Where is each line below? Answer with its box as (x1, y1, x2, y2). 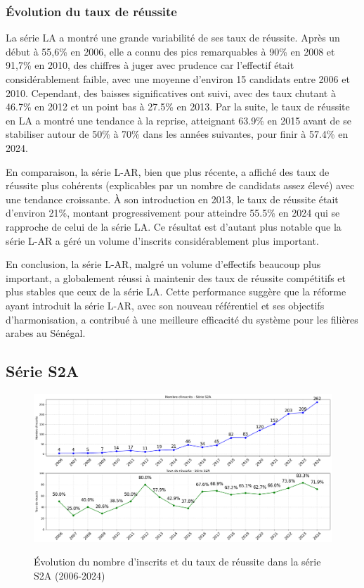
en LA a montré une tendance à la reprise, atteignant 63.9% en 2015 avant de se (6, 113, 351, 127)
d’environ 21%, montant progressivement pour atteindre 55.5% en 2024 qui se (6, 205, 340, 220)
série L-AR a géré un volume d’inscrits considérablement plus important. (6, 233, 319, 248)
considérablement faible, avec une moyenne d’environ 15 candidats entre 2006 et (6, 72, 350, 86)
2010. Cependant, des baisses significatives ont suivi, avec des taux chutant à (6, 85, 336, 100)
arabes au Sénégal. (6, 326, 86, 340)
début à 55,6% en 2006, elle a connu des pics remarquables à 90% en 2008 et (6, 44, 335, 58)
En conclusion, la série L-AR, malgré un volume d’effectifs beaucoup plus (6, 257, 321, 271)
